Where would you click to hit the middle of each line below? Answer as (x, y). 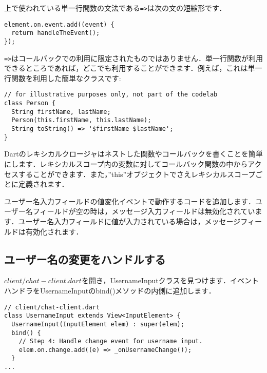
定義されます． (43, 184)
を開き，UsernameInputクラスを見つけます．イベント (170, 280)
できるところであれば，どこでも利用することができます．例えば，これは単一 (133, 68)
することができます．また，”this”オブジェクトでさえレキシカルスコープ (137, 174)
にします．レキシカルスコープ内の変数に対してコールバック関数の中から (126, 164)
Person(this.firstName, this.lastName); (81, 120)
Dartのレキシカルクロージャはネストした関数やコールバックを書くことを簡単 (133, 154)
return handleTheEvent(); (56, 33)
